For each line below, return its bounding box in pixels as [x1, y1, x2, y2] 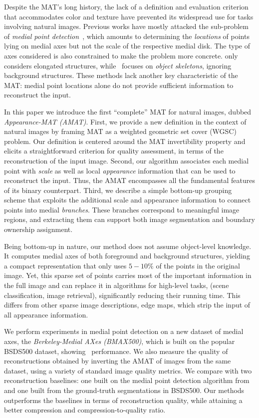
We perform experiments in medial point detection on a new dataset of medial [4, 326, 244, 336]
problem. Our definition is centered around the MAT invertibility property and [4, 135, 246, 146]
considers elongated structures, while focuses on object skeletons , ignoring [4, 60, 232, 70]
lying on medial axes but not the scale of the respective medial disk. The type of [4, 40, 251, 51]
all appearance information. [4, 309, 88, 319]
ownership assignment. [4, 224, 73, 234]
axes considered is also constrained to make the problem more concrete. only [4, 50, 238, 60]
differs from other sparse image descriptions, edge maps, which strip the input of [4, 299, 251, 310]
